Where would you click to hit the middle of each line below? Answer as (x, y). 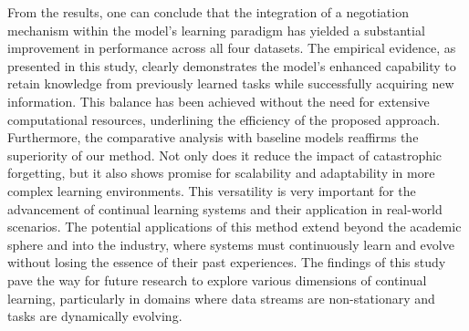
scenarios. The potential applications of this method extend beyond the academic (234, 227)
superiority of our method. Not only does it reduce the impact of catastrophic (225, 155)
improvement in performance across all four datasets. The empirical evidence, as (232, 48)
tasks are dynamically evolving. (95, 316)
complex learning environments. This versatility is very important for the (212, 190)
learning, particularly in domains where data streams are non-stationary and (221, 298)
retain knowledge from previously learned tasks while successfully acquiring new (231, 83)
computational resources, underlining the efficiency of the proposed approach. (224, 119)
